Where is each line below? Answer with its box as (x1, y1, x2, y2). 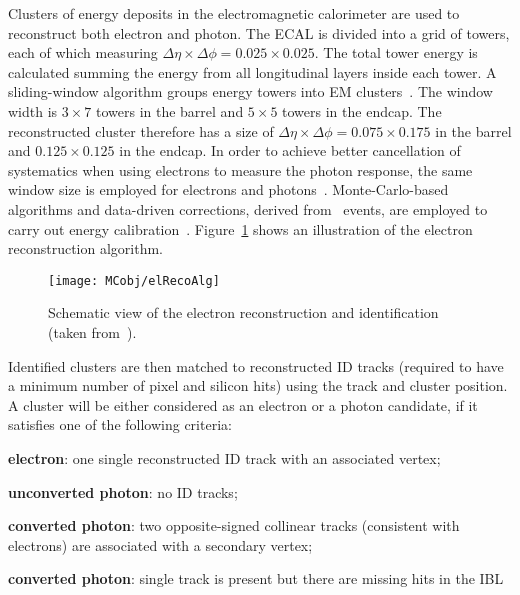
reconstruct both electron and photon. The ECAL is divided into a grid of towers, (8, 22, 510, 43)
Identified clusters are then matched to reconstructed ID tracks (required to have (8, 355, 504, 376)
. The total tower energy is (314, 42, 478, 63)
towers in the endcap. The (282, 100, 442, 121)
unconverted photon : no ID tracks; (8, 481, 238, 502)
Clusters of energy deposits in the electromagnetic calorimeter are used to (8, 3, 460, 23)
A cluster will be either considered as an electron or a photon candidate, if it (8, 394, 478, 415)
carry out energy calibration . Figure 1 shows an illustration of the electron (8, 218, 473, 239)
